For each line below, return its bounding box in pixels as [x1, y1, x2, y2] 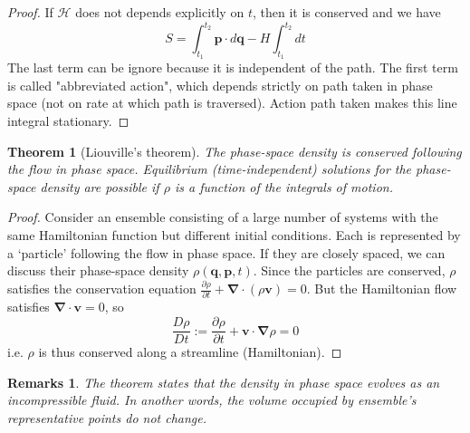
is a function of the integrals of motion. [174, 177, 393, 196]
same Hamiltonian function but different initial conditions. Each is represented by [7, 226, 461, 245]
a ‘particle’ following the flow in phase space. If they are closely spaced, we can [7, 243, 446, 262]
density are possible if [40, 177, 159, 196]
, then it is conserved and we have [252, 3, 441, 21]
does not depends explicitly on [75, 3, 245, 21]
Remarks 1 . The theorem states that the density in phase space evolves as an [7, 372, 440, 391]
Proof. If [7, 3, 53, 21]
